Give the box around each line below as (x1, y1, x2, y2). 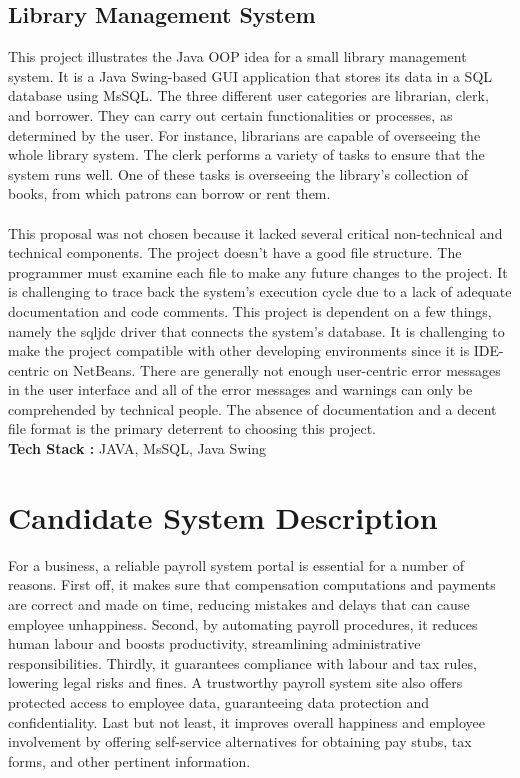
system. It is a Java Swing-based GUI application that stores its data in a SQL (8, 65, 493, 86)
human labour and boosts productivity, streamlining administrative (8, 633, 421, 654)
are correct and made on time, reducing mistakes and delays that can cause (8, 593, 470, 614)
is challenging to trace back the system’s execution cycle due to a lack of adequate (8, 281, 512, 302)
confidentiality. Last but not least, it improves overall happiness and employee (8, 711, 486, 732)
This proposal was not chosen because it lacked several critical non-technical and (8, 222, 503, 243)
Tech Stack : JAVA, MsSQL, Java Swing (8, 438, 267, 459)
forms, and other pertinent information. (8, 750, 251, 771)
